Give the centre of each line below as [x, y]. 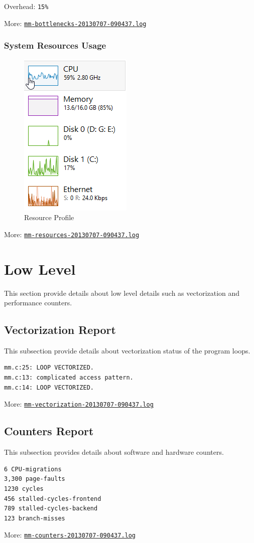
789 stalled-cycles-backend [51, 509]
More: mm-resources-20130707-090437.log [72, 234]
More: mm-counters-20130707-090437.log [70, 535]
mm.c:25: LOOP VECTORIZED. [49, 368]
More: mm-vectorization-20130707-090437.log [79, 404]
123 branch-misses [35, 518]
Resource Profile [49, 217]
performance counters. [38, 303]
